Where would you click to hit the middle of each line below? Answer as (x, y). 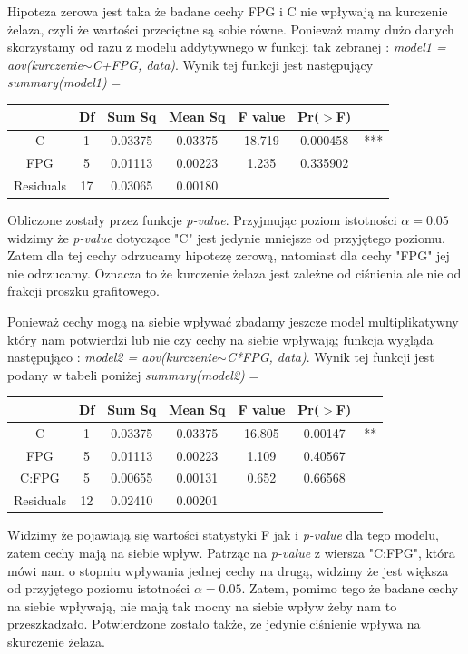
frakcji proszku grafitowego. (83, 291)
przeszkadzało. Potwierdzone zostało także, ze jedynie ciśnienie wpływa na (214, 624)
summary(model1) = (64, 82)
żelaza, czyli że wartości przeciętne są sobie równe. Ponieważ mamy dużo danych (231, 29)
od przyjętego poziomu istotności (99, 588)
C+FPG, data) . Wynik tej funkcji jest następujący (233, 64)
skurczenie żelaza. (56, 641)
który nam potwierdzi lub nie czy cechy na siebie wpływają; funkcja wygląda (220, 339)
